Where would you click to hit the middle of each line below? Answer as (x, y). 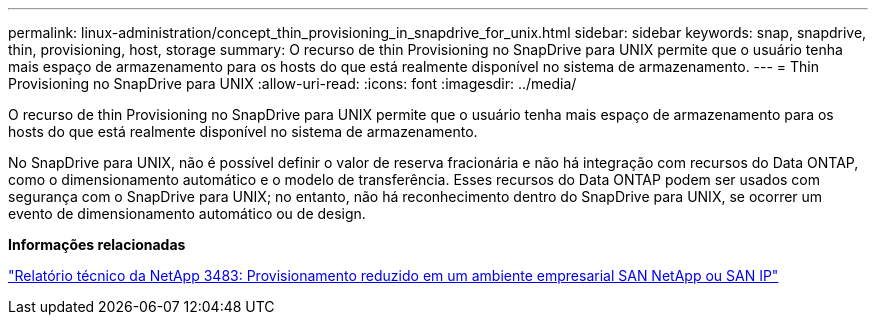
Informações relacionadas (97, 244)
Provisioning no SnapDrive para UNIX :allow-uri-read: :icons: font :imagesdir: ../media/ (292, 83)
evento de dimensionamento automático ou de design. (187, 213)
